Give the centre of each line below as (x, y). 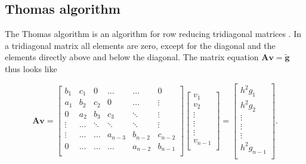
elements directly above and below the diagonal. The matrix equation (132, 57)
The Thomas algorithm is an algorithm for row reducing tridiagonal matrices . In (153, 34)
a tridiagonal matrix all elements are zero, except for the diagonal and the (140, 45)
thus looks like (31, 68)
